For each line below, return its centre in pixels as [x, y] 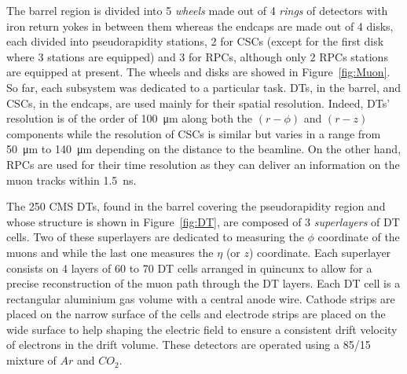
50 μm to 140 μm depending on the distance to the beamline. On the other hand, [204, 149]
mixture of [31, 360]
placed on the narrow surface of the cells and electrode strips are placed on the [196, 314]
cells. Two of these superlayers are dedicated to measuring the [155, 237]
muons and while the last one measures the [110, 252]
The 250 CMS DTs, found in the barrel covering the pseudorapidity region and [196, 206]
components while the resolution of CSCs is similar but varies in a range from [194, 133]
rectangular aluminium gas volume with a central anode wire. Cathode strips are [201, 298]
